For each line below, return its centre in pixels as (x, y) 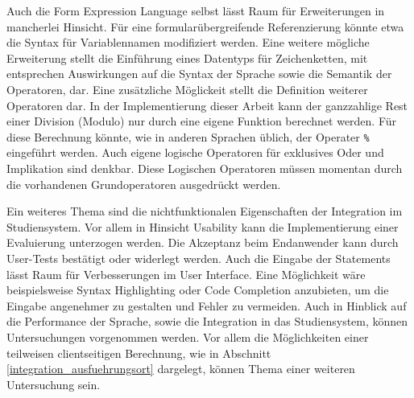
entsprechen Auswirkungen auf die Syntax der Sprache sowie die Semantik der (199, 74)
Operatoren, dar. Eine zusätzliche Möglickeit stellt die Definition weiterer (187, 89)
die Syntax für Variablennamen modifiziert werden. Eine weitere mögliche (188, 42)
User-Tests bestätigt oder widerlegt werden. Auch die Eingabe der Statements (199, 258)
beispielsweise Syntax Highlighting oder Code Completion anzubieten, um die (198, 290)
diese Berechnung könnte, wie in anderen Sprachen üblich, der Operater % (188, 136)
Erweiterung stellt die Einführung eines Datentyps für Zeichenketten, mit (187, 57)
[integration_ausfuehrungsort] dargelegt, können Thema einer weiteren (181, 369)
